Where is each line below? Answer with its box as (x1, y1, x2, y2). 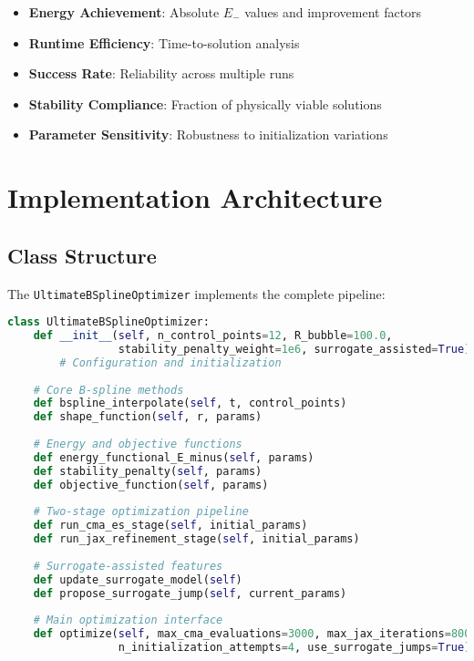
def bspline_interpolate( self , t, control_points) (33, 397, 347, 410)
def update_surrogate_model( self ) (33, 573, 242, 586)
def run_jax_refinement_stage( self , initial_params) (33, 532, 360, 546)
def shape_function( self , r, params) (33, 410, 263, 424)
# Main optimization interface (33, 614, 223, 627)
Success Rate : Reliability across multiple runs (28, 64, 294, 83)
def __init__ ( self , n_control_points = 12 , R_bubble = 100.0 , (33, 329, 393, 343)
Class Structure (7, 241, 157, 269)
